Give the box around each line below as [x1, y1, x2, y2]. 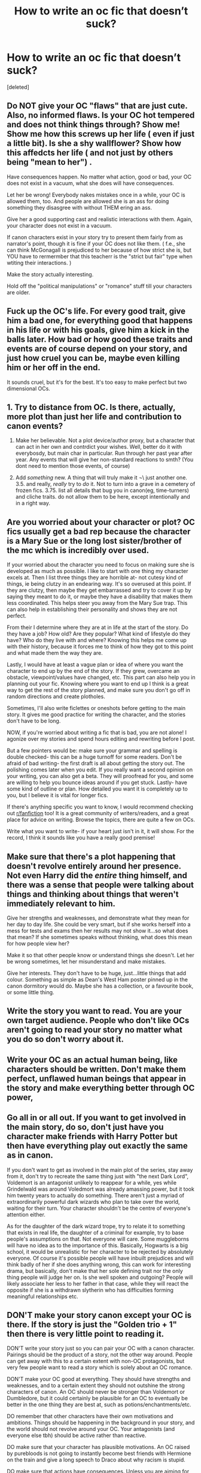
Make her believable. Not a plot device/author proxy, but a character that [15, 437, 195, 444]
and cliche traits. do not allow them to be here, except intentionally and [15, 493, 190, 500]
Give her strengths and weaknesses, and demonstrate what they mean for [7, 914, 190, 922]
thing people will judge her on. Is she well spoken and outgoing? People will [7, 1274, 193, 1281]
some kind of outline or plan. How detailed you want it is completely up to [7, 785, 188, 792]
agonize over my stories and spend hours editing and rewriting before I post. [7, 735, 196, 743]
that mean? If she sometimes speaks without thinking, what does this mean [7, 934, 192, 941]
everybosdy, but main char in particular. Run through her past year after [15, 449, 193, 457]
